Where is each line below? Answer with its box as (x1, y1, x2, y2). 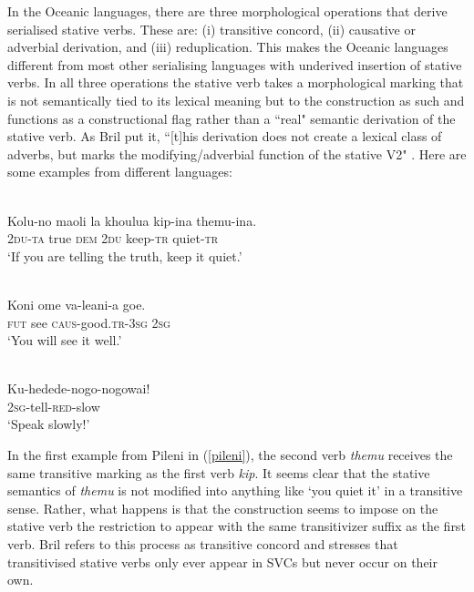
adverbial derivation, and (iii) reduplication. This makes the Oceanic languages (7, 37, 448, 56)
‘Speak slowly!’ (7, 414, 90, 434)
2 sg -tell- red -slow (7, 396, 100, 415)
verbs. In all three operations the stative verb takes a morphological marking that (7, 73, 464, 92)
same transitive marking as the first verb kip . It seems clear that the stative (7, 463, 430, 482)
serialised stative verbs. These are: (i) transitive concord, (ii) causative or (7, 19, 416, 38)
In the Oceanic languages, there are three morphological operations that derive (7, 2, 448, 20)
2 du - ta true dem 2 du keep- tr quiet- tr (7, 229, 219, 248)
